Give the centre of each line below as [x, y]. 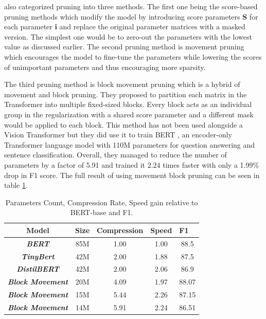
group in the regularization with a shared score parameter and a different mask [129, 114]
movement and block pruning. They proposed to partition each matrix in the [126, 94]
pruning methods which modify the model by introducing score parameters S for [131, 16]
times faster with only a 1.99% [211, 164]
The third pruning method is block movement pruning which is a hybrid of [122, 84]
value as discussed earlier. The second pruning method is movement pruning [124, 47]
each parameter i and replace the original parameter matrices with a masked [125, 26]
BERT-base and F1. [102, 212]
